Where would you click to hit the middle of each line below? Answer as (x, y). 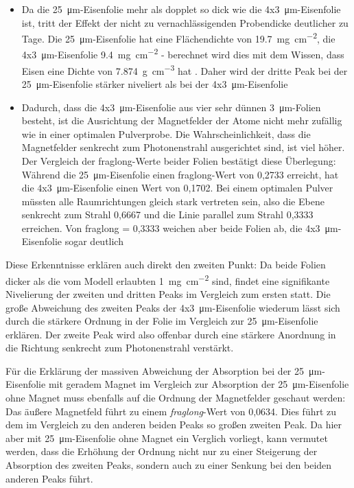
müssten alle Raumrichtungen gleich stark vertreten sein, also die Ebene (173, 201)
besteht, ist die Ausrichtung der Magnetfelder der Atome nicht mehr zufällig (182, 120)
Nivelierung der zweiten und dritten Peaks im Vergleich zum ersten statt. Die (168, 293)
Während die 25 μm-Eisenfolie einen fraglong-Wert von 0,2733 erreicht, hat (180, 174)
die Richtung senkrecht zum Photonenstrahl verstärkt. (120, 348)
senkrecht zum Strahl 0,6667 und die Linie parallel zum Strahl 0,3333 (167, 214)
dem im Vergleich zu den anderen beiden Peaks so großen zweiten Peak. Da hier (174, 425)
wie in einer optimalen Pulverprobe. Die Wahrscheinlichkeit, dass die (166, 133)
